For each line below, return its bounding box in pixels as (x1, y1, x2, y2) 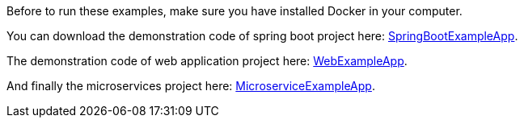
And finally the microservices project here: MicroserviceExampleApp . (6, 79, 375, 93)
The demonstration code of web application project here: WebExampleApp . (6, 54, 408, 68)
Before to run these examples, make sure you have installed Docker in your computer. (6, 4, 463, 18)
